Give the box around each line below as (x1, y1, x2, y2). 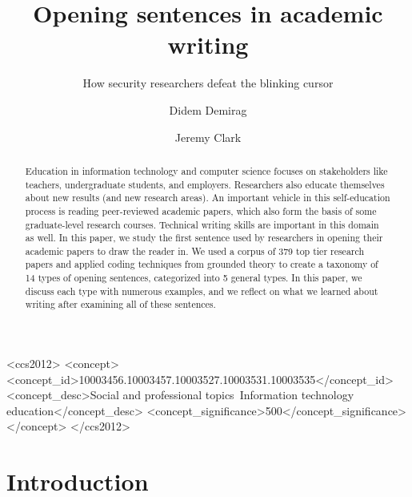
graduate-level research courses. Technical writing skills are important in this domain (25, 217, 379, 231)
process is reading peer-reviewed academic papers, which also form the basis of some (25, 204, 377, 217)
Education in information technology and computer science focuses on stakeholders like (25, 164, 388, 177)
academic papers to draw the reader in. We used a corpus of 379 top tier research (25, 244, 365, 257)
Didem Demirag (169, 101, 247, 118)
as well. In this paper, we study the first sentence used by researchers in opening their (25, 231, 383, 244)
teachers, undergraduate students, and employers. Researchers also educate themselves (25, 177, 385, 191)
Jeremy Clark (174, 128, 242, 145)
